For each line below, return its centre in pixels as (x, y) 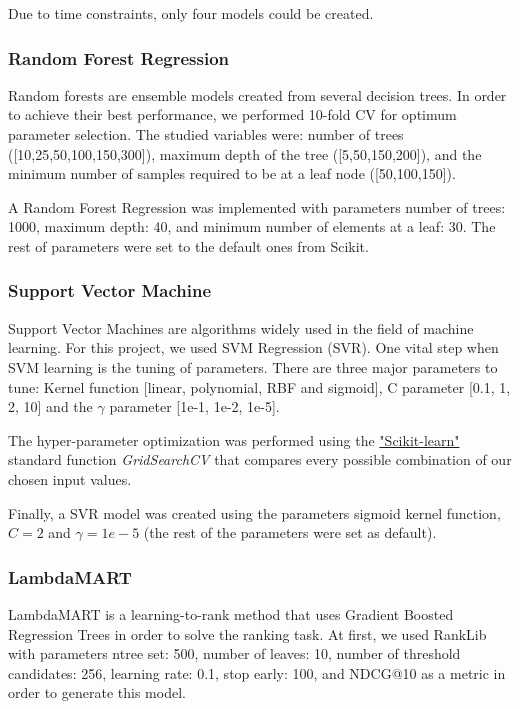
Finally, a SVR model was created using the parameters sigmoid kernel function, (254, 512)
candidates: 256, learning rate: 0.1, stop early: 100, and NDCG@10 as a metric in (257, 672)
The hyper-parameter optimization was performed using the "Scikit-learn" (234, 439)
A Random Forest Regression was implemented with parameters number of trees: (257, 206)
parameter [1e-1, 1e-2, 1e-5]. (194, 406)
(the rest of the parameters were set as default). (290, 532)
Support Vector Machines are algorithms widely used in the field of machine (241, 327)
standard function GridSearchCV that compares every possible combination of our (260, 459)
